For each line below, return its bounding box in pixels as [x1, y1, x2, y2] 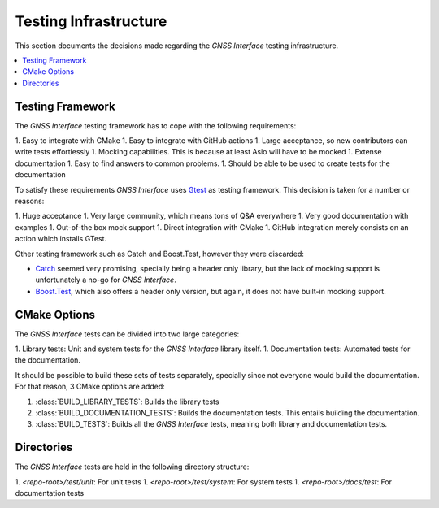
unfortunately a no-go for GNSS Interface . [35, 275, 176, 284]
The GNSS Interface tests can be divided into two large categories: [15, 329, 240, 339]
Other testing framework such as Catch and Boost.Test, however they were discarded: [15, 249, 305, 258]
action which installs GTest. [15, 234, 107, 244]
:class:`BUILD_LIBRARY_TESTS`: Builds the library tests [35, 397, 219, 406]
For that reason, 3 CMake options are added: [15, 382, 166, 392]
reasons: [15, 196, 45, 206]
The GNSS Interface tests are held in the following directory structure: [15, 462, 250, 471]
